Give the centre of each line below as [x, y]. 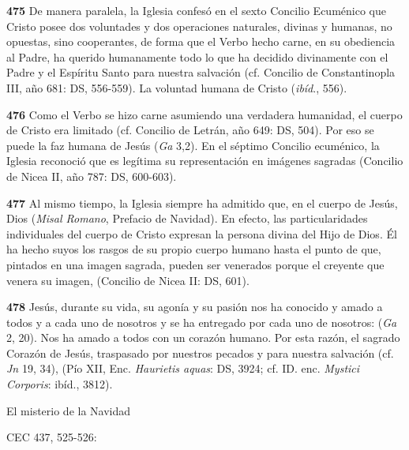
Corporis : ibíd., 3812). [60, 384]
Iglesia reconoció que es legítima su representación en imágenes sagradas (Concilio [205, 161]
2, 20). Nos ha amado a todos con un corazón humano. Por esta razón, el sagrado [203, 337]
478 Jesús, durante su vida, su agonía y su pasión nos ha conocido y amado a [195, 307]
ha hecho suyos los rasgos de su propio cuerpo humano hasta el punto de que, [194, 249]
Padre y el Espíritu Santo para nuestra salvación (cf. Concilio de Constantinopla [201, 72]
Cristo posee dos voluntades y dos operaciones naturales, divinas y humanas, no [199, 26]
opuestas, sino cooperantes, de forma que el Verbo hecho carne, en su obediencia [201, 41]
